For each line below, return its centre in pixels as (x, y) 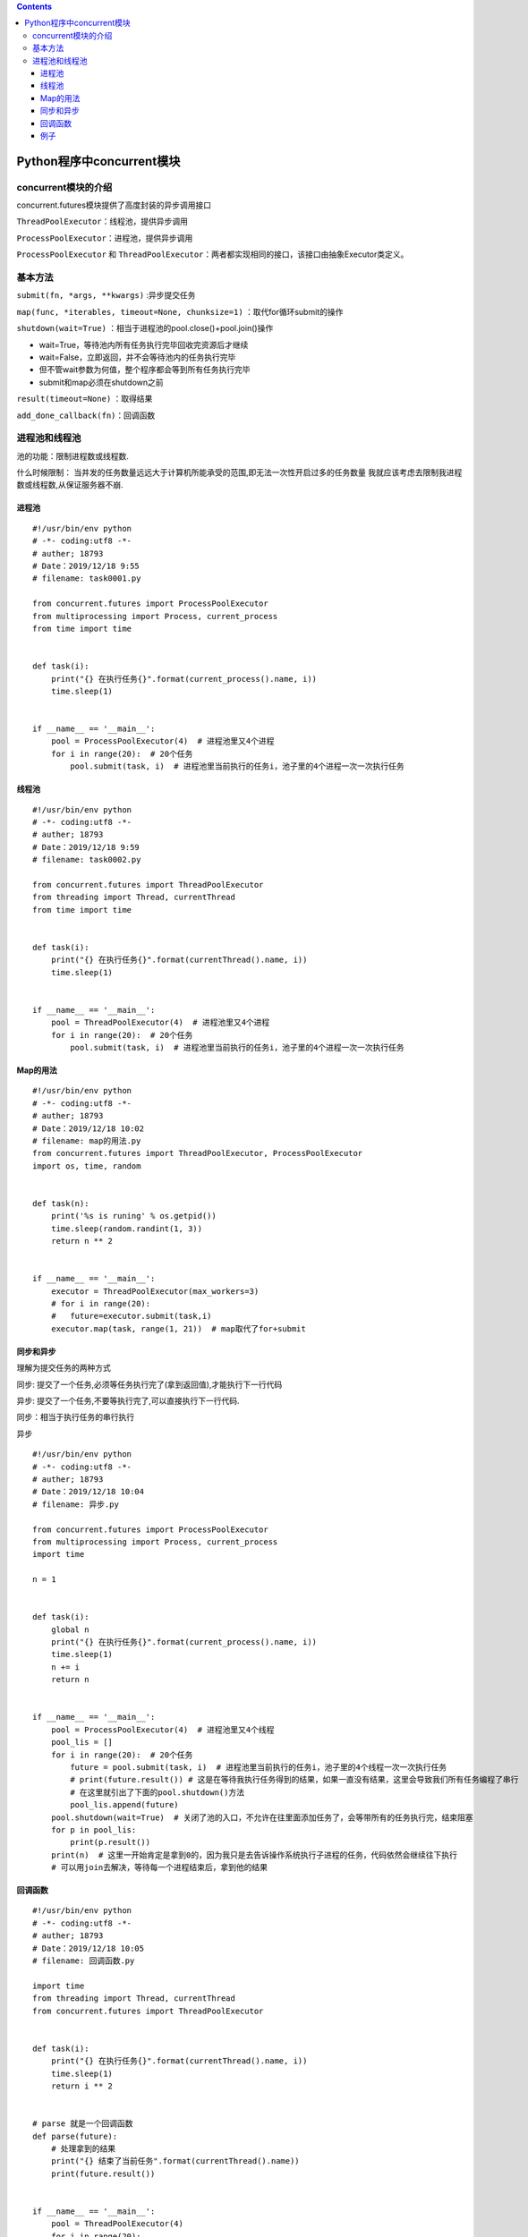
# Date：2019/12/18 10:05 (89, 1948)
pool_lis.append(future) (124, 1805)
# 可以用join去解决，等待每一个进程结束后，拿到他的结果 (159, 1867)
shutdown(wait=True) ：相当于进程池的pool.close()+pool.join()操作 (145, 328)
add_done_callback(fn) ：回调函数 (86, 415)
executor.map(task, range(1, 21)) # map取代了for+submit (178, 1328)
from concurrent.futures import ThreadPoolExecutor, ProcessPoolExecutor (198, 1153)
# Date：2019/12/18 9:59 (86, 847)
